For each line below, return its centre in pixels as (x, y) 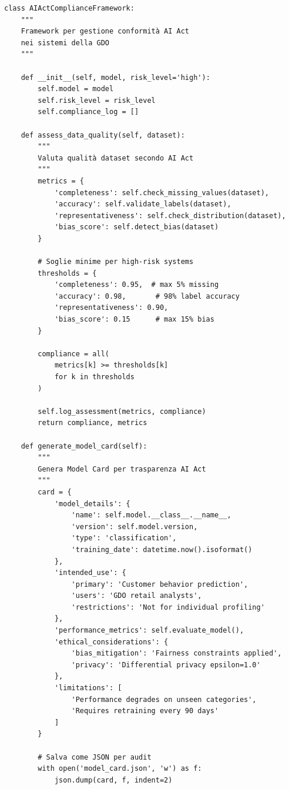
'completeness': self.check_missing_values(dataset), (162, 193)
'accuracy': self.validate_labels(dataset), (143, 204)
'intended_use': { (90, 573)
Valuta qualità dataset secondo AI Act (116, 158)
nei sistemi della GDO (65, 43)
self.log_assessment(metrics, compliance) (122, 411)
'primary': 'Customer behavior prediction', (160, 584)
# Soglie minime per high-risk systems (116, 262)
